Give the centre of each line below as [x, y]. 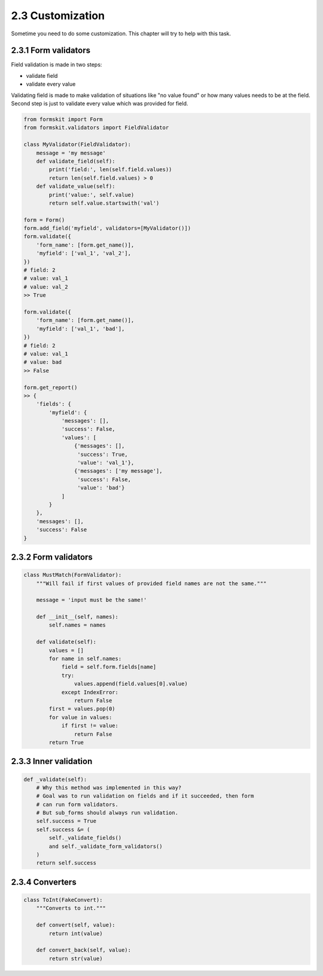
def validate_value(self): [76, 186]
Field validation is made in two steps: [57, 65]
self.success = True [66, 821]
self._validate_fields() [85, 838]
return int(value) [76, 933]
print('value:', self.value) [92, 195]
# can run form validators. [77, 804]
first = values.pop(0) [82, 709]
